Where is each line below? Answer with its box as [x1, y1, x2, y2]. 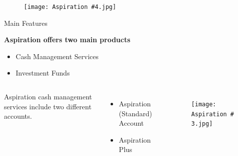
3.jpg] [191, 120, 213, 128]
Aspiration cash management [4, 91, 92, 102]
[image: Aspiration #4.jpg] [24, 3, 117, 10]
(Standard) [119, 108, 152, 118]
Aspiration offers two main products [4, 34, 130, 45]
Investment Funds [15, 68, 70, 78]
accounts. [4, 111, 32, 121]
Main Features [4, 17, 48, 28]
